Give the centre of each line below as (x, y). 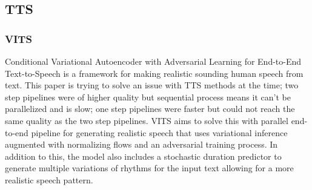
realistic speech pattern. (49, 179)
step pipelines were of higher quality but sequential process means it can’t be (148, 97)
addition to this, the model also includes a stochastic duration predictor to (143, 156)
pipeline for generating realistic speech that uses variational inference (159, 132)
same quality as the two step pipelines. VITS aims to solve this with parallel (147, 120)
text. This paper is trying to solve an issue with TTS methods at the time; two (152, 85)
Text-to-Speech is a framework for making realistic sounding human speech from (154, 73)
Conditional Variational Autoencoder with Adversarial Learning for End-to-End (153, 61)
